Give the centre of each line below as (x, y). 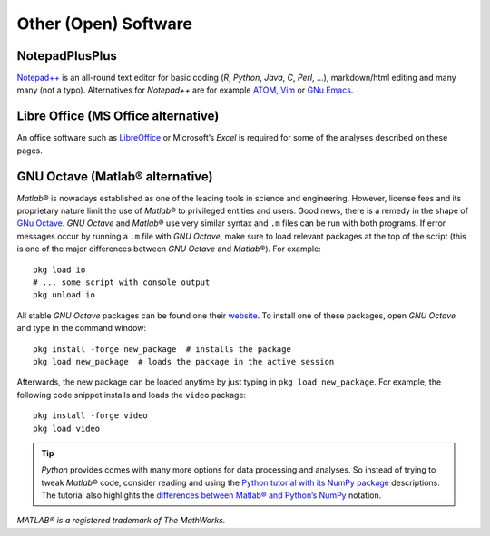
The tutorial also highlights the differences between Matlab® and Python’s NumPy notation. (211, 495)
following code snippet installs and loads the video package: (132, 395)
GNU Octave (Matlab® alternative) (115, 176)
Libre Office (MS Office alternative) (118, 117)
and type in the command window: (82, 328)
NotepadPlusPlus (67, 56)
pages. (29, 151)
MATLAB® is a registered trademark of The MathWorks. (121, 521)
